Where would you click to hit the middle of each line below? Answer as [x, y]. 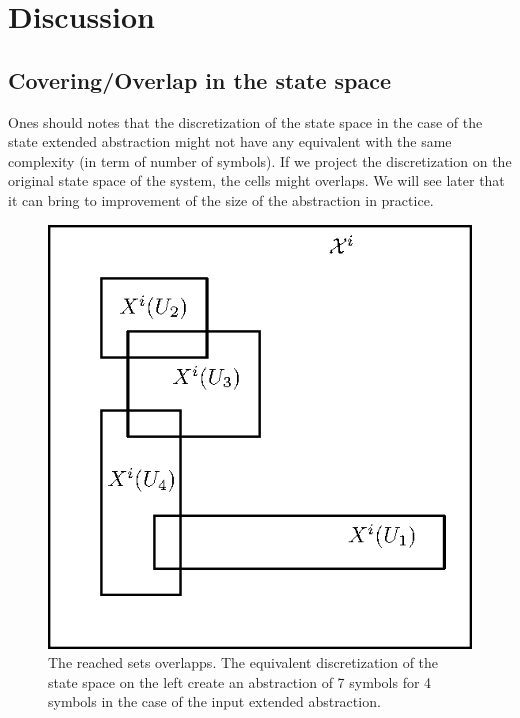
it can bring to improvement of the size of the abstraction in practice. [221, 199]
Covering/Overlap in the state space [200, 79]
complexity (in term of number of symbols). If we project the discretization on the [260, 160]
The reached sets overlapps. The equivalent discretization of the [243, 662]
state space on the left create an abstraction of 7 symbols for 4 [240, 681]
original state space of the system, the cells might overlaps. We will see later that [256, 180]
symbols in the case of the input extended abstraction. [214, 701]
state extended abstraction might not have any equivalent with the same [230, 141]
